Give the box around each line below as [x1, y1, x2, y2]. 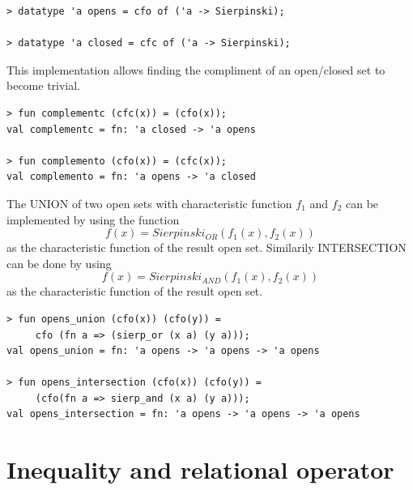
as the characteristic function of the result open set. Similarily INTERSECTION [6, 239, 407, 256]
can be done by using [6, 254, 112, 271]
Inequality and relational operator [6, 453, 394, 486]
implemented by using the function [6, 211, 180, 228]
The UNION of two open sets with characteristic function [6, 194, 292, 211]
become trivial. [6, 77, 81, 94]
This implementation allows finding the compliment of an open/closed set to [6, 61, 385, 78]
